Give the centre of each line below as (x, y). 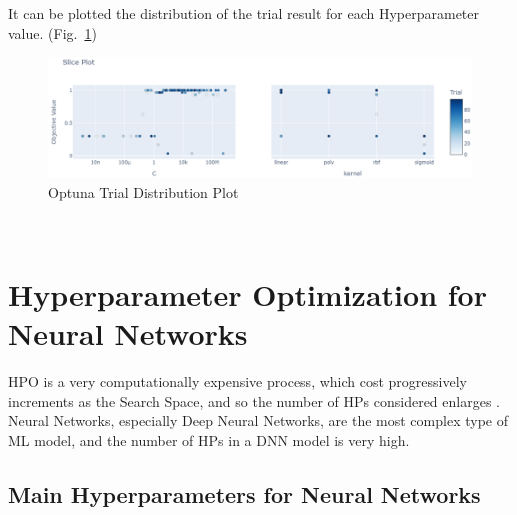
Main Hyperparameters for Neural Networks (244, 494)
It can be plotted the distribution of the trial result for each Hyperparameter (244, 13)
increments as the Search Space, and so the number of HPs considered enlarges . (254, 400)
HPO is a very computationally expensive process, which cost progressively (237, 381)
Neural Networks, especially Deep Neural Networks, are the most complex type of (258, 420)
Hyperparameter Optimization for (247, 294)
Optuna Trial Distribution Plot (143, 191)
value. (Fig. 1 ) (52, 32)
